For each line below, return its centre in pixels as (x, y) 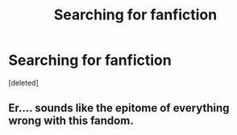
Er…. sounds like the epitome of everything (119, 108)
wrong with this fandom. (71, 121)
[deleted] (23, 82)
